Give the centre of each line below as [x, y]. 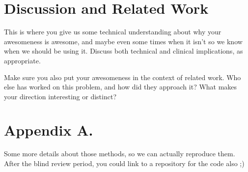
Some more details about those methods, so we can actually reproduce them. [120, 154]
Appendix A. [49, 130]
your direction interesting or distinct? [60, 96]
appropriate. [22, 60]
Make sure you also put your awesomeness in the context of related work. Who [123, 77]
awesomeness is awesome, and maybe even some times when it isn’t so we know [123, 41]
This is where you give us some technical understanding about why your [113, 32]
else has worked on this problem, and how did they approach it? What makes [121, 87]
